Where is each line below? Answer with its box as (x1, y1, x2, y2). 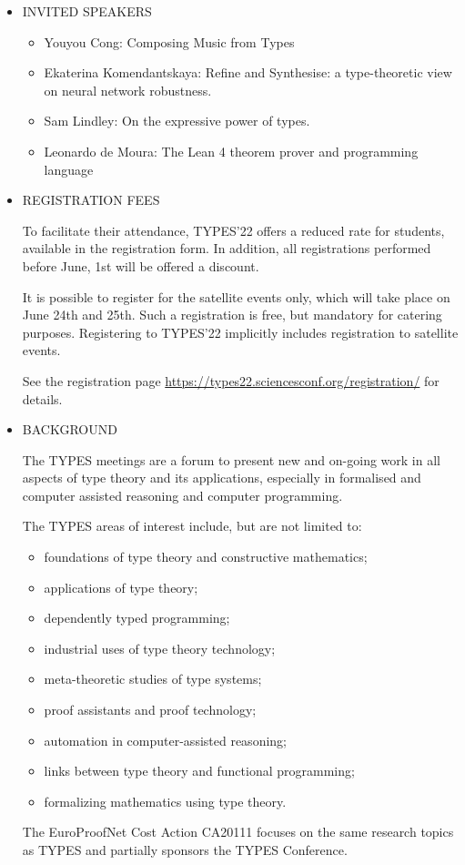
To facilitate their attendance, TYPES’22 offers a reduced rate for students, (22, 220, 445, 239)
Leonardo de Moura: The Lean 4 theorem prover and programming (44, 141, 419, 160)
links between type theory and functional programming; (44, 761, 355, 780)
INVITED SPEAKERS (22, 2, 152, 20)
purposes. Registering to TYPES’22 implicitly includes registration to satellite (22, 322, 459, 341)
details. (22, 389, 63, 408)
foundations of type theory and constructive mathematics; (44, 547, 368, 566)
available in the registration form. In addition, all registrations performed (22, 239, 431, 258)
